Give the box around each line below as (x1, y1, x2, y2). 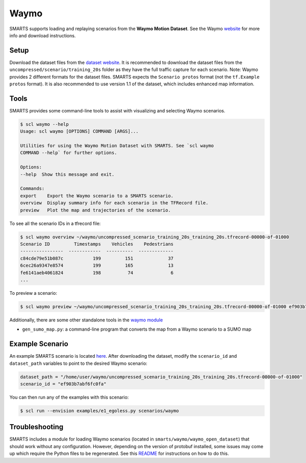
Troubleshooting (9, 423, 64, 431)
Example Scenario (9, 340, 68, 349)
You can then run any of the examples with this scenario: (9, 394, 129, 400)
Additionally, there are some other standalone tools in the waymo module (9, 317, 163, 323)
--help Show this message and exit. (20, 171, 115, 177)
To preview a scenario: (9, 290, 58, 296)
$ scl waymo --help (20, 121, 69, 127)
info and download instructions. (9, 32, 76, 38)
